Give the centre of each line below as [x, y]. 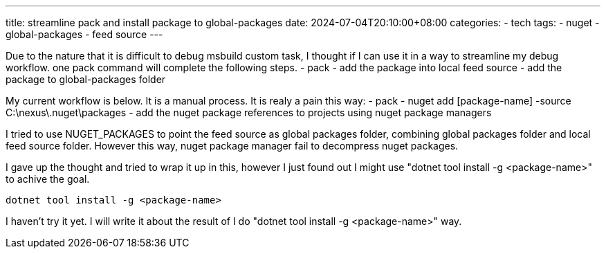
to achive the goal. [48, 179]
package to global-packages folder [86, 79]
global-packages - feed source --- [84, 34]
